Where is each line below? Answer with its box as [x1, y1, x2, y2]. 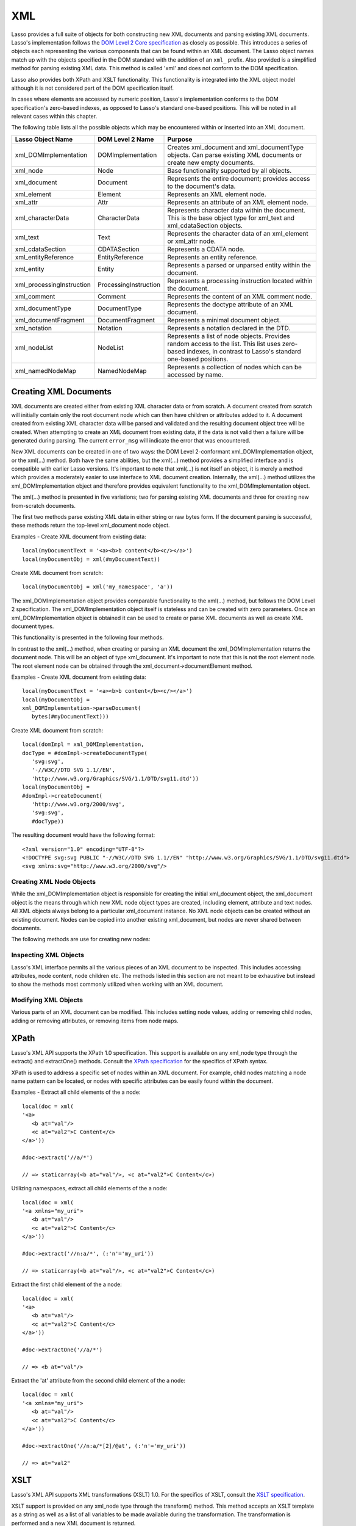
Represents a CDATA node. [167, 245, 245, 253]
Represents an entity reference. [167, 253, 258, 261]
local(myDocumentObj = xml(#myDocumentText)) [22, 555, 161, 563]
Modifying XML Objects [11, 996, 84, 1004]
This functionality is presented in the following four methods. [11, 634, 164, 641]
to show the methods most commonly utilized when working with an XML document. [11, 980, 224, 988]
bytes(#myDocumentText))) [31, 713, 109, 720]
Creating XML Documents [11, 386, 112, 397]
